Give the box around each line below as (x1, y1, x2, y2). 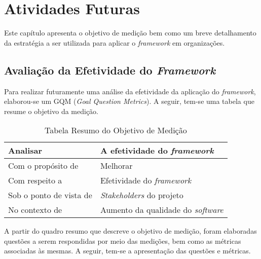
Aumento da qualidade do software (100, 204, 223, 216)
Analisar (8, 144, 43, 157)
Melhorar (100, 160, 133, 172)
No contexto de (8, 204, 62, 216)
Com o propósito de (8, 160, 79, 172)
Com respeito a (8, 174, 62, 187)
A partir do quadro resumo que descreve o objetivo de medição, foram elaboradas (4, 226, 257, 236)
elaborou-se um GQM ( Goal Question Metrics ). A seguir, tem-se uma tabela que (4, 96, 254, 106)
